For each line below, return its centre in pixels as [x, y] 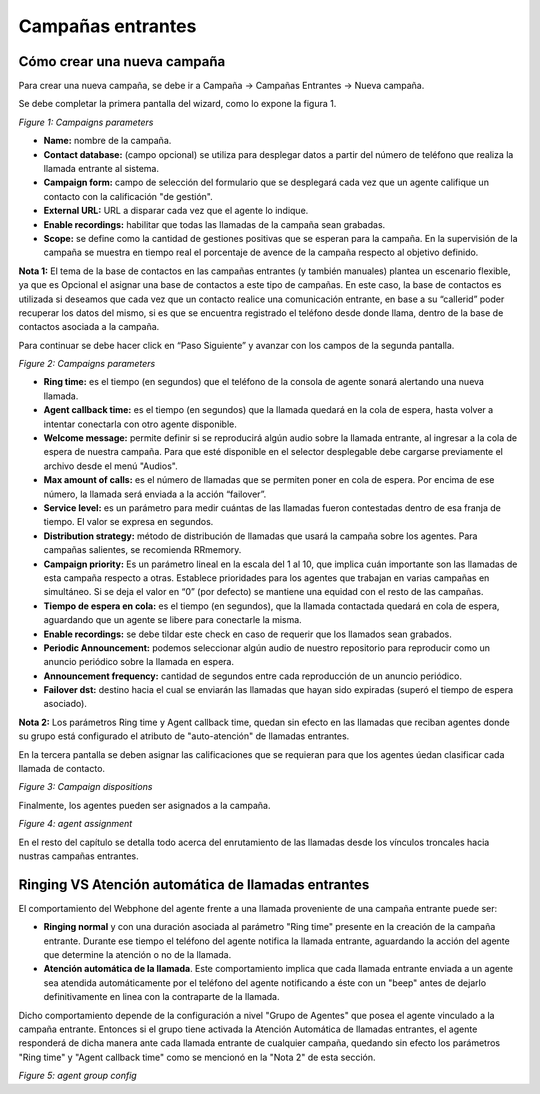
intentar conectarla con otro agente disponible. [140, 424]
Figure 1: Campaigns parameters [86, 122]
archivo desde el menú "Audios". [111, 466]
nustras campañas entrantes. [78, 856]
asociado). [65, 704]
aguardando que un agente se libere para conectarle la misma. [172, 620]
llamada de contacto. [61, 769]
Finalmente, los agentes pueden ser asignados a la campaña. [144, 805]
